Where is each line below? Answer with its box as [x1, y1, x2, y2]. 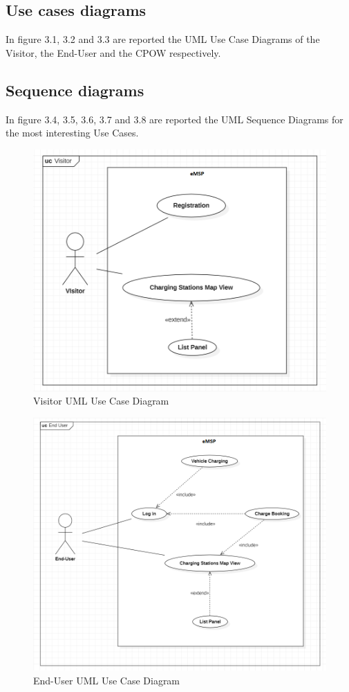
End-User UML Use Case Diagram [33, 673, 180, 687]
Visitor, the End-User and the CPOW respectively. [6, 45, 221, 60]
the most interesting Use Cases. [6, 125, 139, 140]
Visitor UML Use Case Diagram [33, 393, 169, 408]
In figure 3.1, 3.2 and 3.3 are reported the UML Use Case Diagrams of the [6, 32, 320, 46]
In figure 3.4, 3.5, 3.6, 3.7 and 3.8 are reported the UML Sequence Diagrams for [6, 112, 343, 126]
